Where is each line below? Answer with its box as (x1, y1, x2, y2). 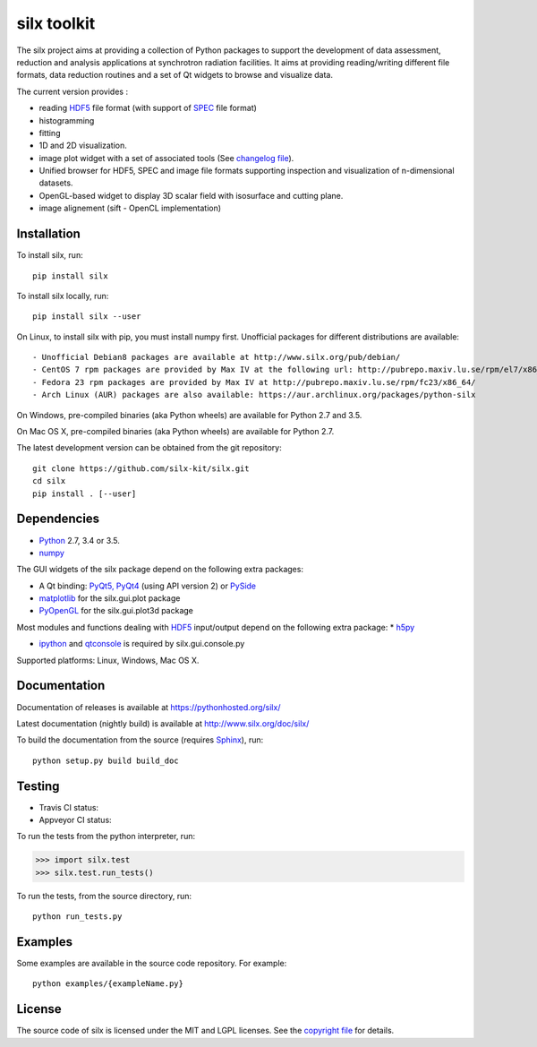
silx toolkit (16, 13, 96, 33)
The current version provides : (16, 86, 129, 97)
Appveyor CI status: (38, 815, 112, 826)
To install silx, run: (16, 250, 84, 261)
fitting (38, 127, 61, 138)
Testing (16, 778, 60, 794)
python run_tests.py (32, 912, 123, 922)
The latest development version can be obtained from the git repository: (16, 442, 282, 453)
